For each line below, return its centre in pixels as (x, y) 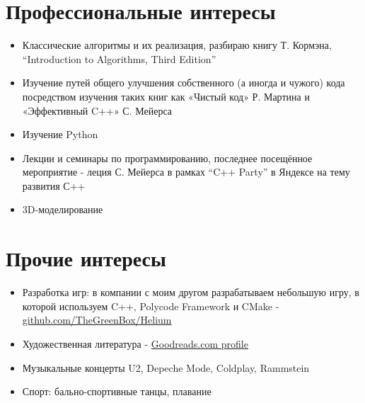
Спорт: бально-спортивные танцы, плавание (117, 391)
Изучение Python (60, 134)
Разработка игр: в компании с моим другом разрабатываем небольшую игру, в (191, 292)
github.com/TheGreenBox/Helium (97, 320)
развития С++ (54, 185)
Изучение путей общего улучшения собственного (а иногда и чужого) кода (184, 83)
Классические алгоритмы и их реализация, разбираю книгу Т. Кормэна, (177, 45)
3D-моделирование (63, 209)
